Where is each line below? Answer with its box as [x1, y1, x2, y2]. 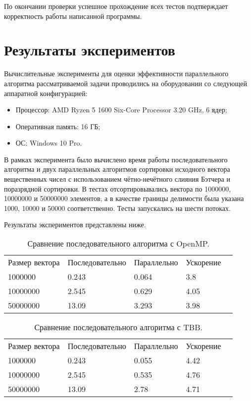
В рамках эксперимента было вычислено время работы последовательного [4, 154, 228, 164]
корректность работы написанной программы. [4, 10, 142, 21]
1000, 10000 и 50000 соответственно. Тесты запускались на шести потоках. [4, 202, 231, 213]
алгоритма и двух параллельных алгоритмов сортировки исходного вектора [4, 164, 230, 174]
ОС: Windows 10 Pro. [15, 138, 82, 148]
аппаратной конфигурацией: [4, 88, 88, 98]
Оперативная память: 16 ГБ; [15, 121, 100, 131]
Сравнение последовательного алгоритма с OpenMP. [27, 238, 209, 250]
